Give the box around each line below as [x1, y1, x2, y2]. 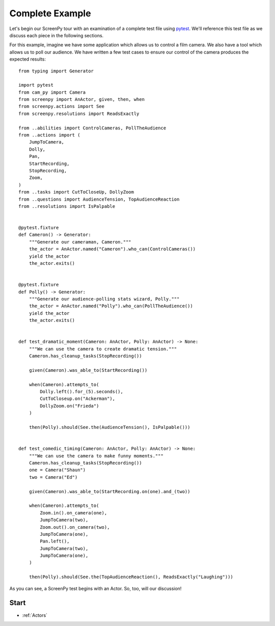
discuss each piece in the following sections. [9, 32, 104, 38]
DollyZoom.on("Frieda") [40, 403, 99, 409]
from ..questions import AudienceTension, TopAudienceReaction [18, 196, 180, 202]
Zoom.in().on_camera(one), [40, 510, 107, 515]
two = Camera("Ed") [29, 474, 78, 480]
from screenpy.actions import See [18, 103, 104, 110]
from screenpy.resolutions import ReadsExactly [18, 111, 140, 117]
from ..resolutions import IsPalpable [18, 203, 116, 209]
